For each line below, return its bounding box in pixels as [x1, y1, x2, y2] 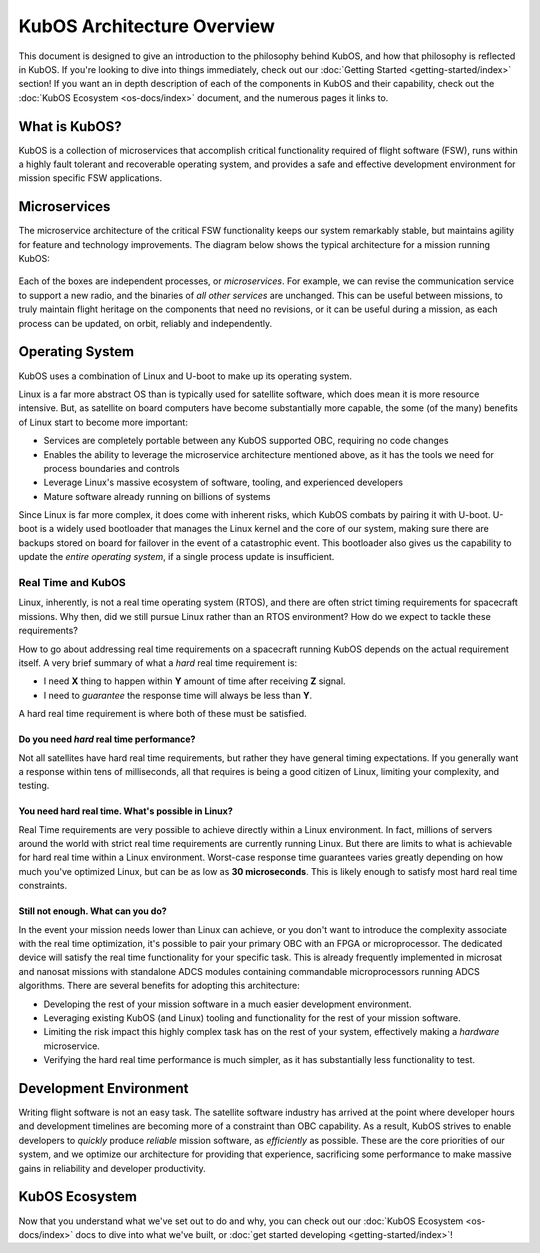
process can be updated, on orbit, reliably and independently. [18, 317, 273, 329]
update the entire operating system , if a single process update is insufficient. [18, 551, 335, 563]
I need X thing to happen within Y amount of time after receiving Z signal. [43, 675, 346, 687]
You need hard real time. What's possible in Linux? [18, 805, 234, 817]
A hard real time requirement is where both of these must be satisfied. [18, 708, 307, 720]
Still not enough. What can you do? [18, 905, 167, 917]
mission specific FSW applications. [18, 172, 163, 184]
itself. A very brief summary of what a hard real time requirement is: [18, 656, 298, 669]
